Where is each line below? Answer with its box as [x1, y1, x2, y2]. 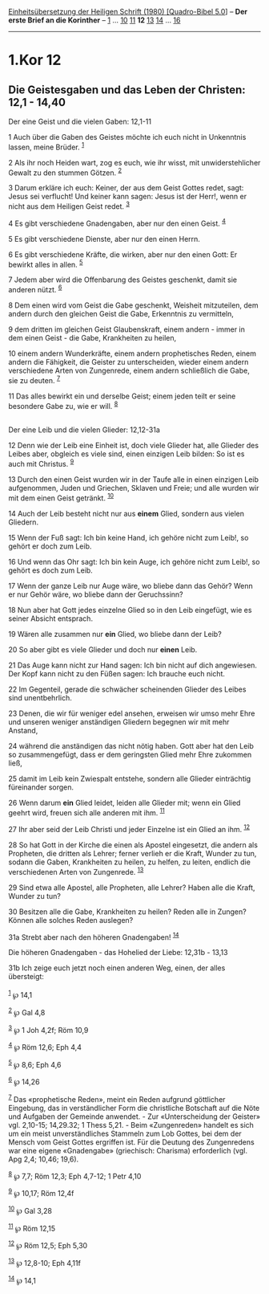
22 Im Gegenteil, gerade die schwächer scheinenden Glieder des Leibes [8, 684, 247, 694]
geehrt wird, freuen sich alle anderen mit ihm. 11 [8, 806, 166, 818]
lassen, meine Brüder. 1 [8, 141, 85, 152]
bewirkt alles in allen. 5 [8, 258, 83, 269]
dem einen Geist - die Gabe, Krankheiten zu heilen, [8, 333, 177, 342]
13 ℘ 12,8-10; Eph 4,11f [8, 1257, 82, 1267]
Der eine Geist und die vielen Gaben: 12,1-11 [8, 116, 152, 126]
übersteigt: [8, 972, 44, 982]
